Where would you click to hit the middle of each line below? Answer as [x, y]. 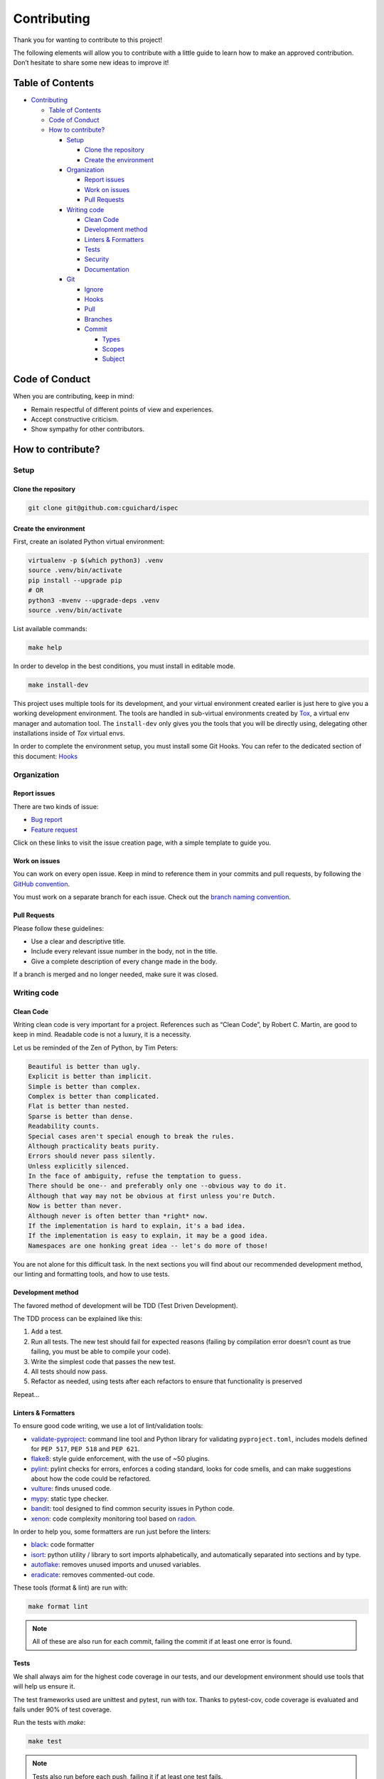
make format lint [58, 1606]
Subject [113, 359]
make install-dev [58, 685]
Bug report [47, 820]
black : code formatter [63, 1545]
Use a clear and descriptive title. [78, 941]
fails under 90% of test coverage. [62, 1709]
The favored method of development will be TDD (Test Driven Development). [126, 1305]
